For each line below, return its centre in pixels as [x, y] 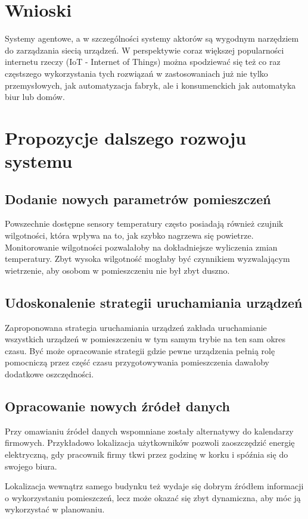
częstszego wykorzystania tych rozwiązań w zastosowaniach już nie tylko [136, 73]
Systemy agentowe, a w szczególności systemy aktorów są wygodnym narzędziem [152, 38]
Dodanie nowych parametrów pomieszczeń [138, 198]
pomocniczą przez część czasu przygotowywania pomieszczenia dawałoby [137, 362]
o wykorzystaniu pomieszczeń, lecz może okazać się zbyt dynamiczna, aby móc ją [153, 497]
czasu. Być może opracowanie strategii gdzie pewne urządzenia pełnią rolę [140, 350]
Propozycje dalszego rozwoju [126, 137]
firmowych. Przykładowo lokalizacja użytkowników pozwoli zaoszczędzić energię [150, 443]
